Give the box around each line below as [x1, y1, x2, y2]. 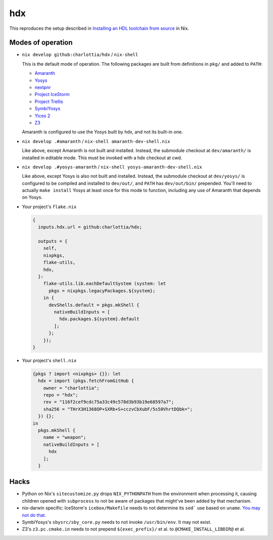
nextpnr [34, 84, 51, 90]
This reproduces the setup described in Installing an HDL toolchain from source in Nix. [9, 25, 190, 31]
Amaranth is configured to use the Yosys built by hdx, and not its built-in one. [22, 129, 183, 135]
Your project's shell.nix [22, 357, 77, 363]
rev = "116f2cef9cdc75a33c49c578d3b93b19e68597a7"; [43, 399, 174, 405]
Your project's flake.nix [22, 204, 77, 210]
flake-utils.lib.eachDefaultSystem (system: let [43, 281, 166, 286]
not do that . [22, 512, 47, 518]
